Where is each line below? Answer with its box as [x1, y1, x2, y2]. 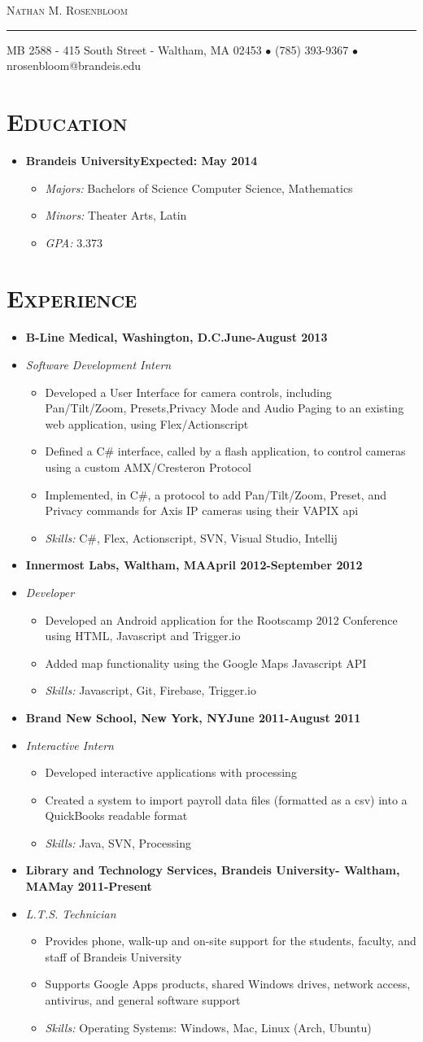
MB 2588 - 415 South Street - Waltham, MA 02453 [7, 41, 262, 58]
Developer [25, 583, 75, 600]
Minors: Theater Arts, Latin [45, 207, 187, 224]
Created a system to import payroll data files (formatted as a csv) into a [45, 791, 408, 808]
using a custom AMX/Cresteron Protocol [45, 458, 251, 475]
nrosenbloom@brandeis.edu [7, 57, 142, 74]
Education [7, 104, 128, 137]
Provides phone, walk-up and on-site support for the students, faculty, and [45, 932, 416, 949]
